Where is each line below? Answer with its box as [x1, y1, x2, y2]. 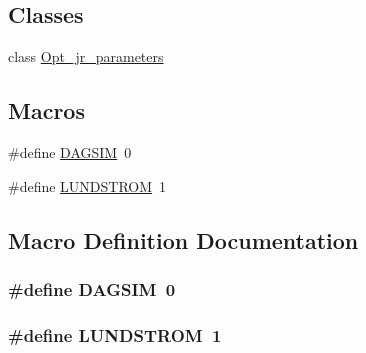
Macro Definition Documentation [8, 224, 359, 255]
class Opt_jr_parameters [8, 46, 164, 67]
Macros [8, 95, 85, 126]
